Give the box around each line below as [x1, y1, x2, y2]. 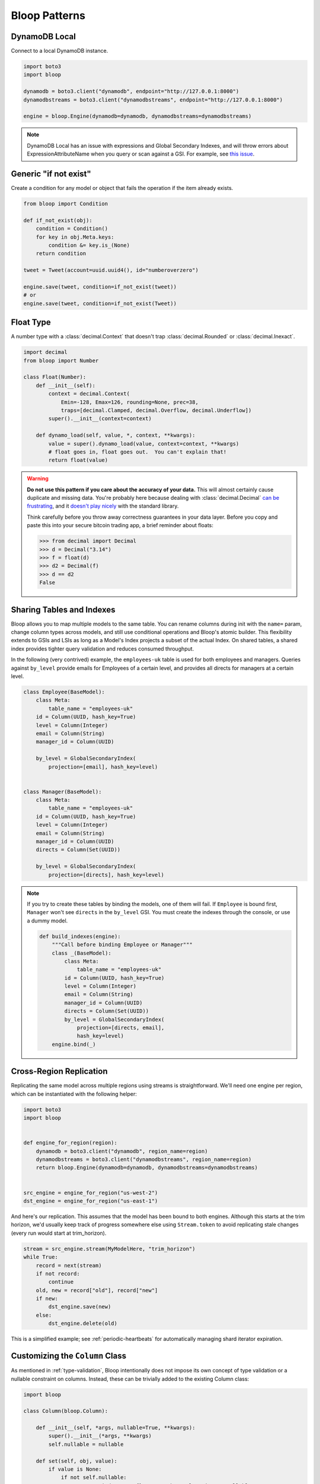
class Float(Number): [23, 374, 87, 380]
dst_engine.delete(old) [48, 1320, 118, 1327]
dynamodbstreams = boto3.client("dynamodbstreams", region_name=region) [36, 1156, 252, 1163]
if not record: [36, 1270, 80, 1277]
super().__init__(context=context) [48, 416, 152, 422]
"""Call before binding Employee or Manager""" [52, 941, 193, 948]
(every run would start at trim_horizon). [11, 1229, 107, 1236]
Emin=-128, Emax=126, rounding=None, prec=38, [60, 398, 199, 405]
